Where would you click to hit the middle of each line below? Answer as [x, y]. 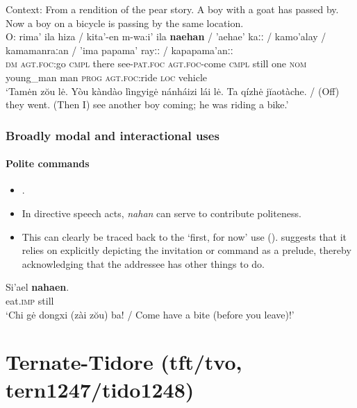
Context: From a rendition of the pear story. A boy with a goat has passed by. [172, 9]
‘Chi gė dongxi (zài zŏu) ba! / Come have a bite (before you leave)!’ [150, 314]
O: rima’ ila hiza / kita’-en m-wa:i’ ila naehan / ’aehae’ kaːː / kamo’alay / [166, 36]
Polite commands [48, 163]
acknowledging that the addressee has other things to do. [143, 263]
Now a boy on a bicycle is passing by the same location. [125, 23]
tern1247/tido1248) [100, 389]
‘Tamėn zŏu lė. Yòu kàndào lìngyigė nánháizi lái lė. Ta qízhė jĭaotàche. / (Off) [173, 91]
